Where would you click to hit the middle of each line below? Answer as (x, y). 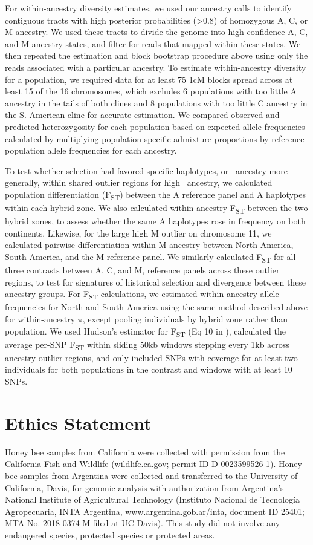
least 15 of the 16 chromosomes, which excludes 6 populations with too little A (151, 91)
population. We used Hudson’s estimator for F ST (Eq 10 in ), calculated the (145, 331)
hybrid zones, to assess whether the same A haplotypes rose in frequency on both (155, 221)
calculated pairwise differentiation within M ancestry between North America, (149, 245)
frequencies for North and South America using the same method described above (156, 307)
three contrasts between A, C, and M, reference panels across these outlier (142, 270)
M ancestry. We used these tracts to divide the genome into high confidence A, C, (156, 32)
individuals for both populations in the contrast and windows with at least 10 (149, 369)
